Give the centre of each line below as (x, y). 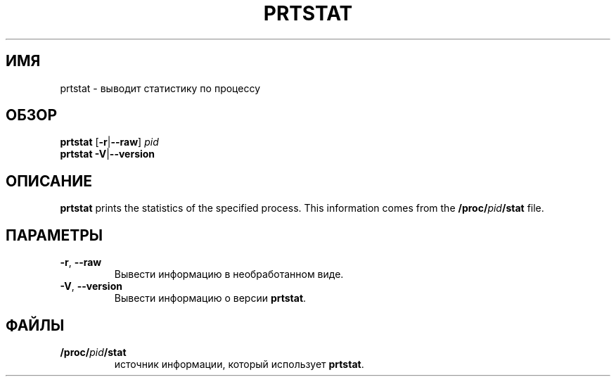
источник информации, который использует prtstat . (239, 364)
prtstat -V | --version (108, 154)
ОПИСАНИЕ (49, 181)
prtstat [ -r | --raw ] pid (109, 142)
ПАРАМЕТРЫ (54, 235)
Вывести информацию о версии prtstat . (210, 298)
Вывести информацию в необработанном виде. (229, 274)
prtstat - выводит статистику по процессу (160, 88)
